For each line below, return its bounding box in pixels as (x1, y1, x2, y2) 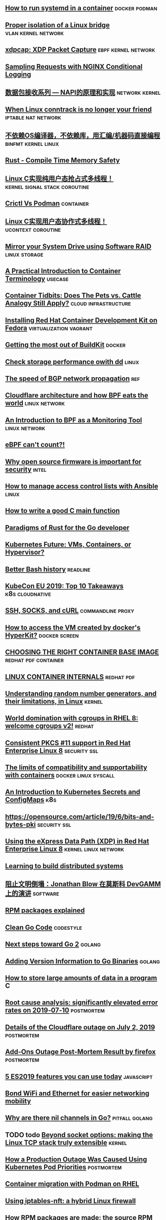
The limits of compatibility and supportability (5, 764, 148, 772)
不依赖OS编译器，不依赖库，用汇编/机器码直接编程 (5, 131, 161, 139)
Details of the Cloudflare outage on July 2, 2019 (5, 1023, 155, 1031)
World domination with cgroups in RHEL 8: (5, 714, 139, 722)
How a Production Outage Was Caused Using (5, 1156, 147, 1164)
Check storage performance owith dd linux (5, 357, 140, 366)
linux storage (5, 250, 44, 258)
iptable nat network (5, 113, 61, 122)
